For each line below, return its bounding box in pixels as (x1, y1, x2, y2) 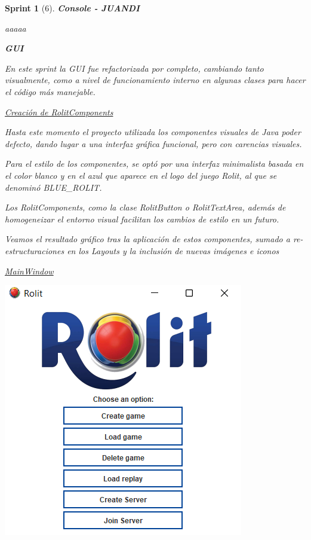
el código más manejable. (5, 85, 96, 97)
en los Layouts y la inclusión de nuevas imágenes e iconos (67, 244, 279, 257)
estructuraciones (5, 244, 64, 257)
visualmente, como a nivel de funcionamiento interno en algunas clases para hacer (5, 74, 306, 86)
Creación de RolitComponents (5, 105, 113, 118)
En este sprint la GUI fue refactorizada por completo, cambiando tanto (5, 62, 264, 74)
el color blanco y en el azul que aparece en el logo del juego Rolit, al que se (5, 169, 277, 181)
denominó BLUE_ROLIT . (5, 181, 102, 193)
